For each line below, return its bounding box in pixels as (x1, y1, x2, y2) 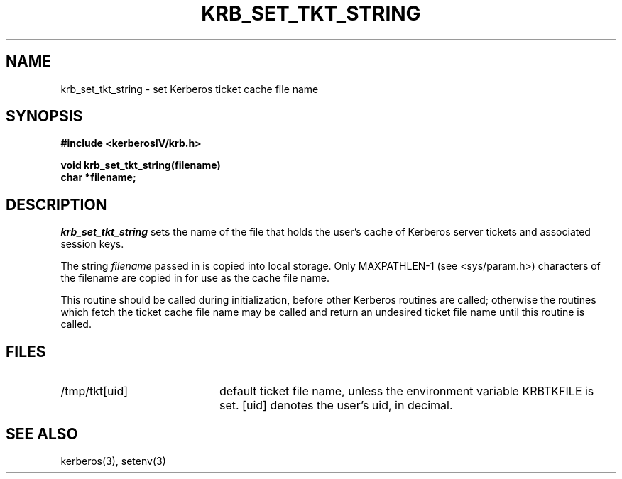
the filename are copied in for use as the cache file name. (60, 272, 329, 285)
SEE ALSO (6, 424, 78, 443)
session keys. (60, 238, 124, 250)
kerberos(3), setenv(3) (60, 454, 166, 467)
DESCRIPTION (6, 195, 107, 214)
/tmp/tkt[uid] (60, 384, 129, 399)
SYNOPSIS (6, 107, 83, 126)
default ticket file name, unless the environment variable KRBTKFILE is (219, 384, 594, 399)
